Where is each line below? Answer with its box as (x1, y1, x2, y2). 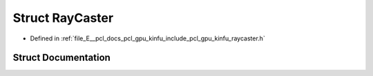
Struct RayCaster (12, 10, 114, 25)
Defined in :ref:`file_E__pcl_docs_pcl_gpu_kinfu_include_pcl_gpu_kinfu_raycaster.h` (30, 34, 265, 42)
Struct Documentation (12, 52, 111, 64)
